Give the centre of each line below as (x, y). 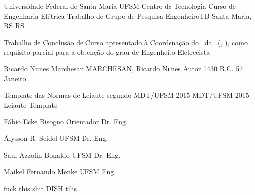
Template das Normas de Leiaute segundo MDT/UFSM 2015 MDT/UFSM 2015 (127, 95)
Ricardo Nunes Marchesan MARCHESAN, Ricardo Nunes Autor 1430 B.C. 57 (124, 68)
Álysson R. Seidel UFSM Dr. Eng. (56, 138)
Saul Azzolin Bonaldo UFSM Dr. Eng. (62, 155)
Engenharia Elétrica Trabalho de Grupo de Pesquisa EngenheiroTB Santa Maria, (128, 16)
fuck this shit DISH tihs (40, 188)
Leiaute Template (31, 104)
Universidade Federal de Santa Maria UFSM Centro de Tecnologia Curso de (120, 6)
